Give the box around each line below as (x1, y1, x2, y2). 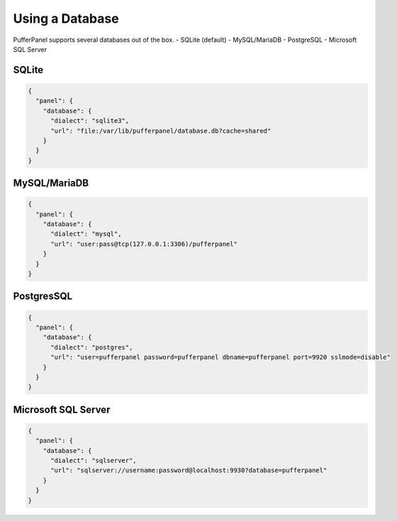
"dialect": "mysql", (50, 230, 122, 238)
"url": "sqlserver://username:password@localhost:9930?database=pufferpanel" (50, 466, 328, 475)
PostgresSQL (13, 290, 73, 302)
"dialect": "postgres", (50, 343, 133, 351)
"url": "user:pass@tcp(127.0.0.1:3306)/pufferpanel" (50, 240, 237, 248)
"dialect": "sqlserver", (50, 456, 138, 465)
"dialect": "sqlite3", (50, 117, 130, 125)
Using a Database (13, 11, 120, 26)
